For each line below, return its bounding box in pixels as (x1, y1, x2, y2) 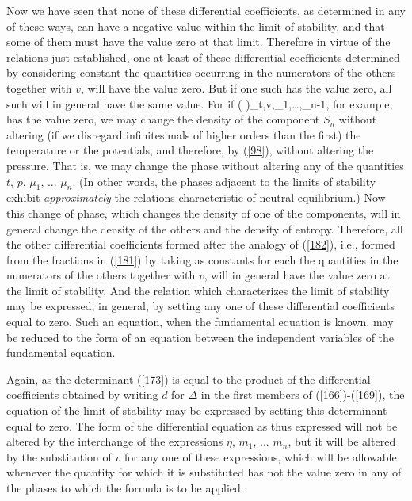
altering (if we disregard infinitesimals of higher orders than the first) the (6, 126, 361, 142)
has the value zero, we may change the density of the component (6, 111, 320, 127)
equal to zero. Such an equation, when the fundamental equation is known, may (6, 313, 394, 330)
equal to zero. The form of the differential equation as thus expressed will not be (6, 417, 398, 434)
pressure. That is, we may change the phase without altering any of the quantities (6, 157, 404, 173)
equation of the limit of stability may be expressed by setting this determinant (6, 402, 387, 419)
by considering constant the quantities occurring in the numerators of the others (6, 64, 396, 81)
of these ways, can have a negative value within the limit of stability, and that (6, 17, 385, 34)
